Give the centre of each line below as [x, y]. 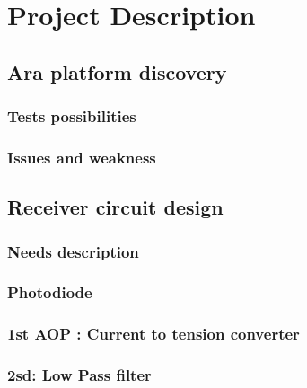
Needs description [73, 251]
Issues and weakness [82, 157]
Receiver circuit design [115, 207]
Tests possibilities [72, 116]
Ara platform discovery [117, 71]
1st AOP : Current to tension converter [153, 334]
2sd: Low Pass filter [79, 375]
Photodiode [50, 292]
